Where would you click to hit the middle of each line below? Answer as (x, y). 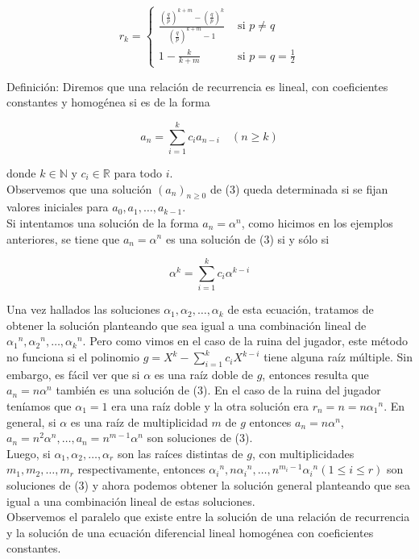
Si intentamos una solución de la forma (103, 222)
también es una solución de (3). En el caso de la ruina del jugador (218, 390)
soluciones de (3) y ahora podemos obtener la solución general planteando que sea (208, 485)
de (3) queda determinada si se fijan (299, 188)
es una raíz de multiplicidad (139, 421)
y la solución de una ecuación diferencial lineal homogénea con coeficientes (190, 532)
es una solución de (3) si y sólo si (247, 238)
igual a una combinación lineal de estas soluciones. (131, 501)
